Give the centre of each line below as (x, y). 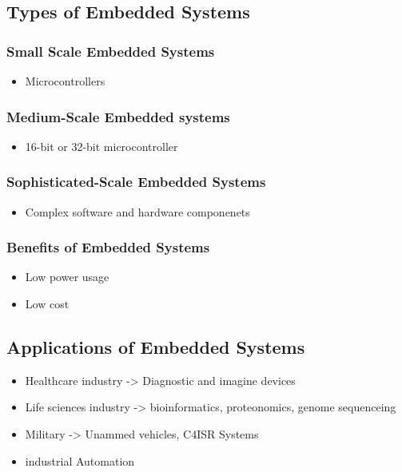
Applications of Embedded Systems (156, 347)
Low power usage (67, 277)
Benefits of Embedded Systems (108, 247)
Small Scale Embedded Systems (111, 51)
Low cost (47, 304)
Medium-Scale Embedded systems (118, 116)
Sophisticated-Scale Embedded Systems (136, 182)
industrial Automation (80, 460)
